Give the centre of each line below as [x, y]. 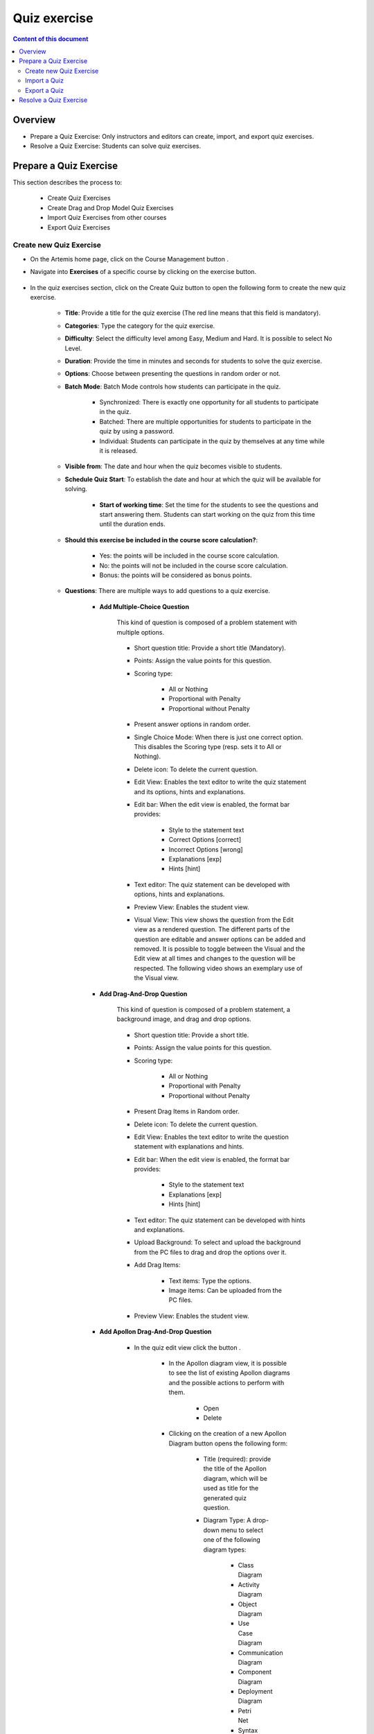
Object [248, 1604]
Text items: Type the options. [210, 1280]
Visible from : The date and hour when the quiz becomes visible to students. [173, 466]
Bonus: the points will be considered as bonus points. [176, 575]
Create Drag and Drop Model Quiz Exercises [110, 207]
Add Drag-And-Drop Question [143, 994]
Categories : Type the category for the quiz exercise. [140, 325]
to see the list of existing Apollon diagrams [229, 1373]
